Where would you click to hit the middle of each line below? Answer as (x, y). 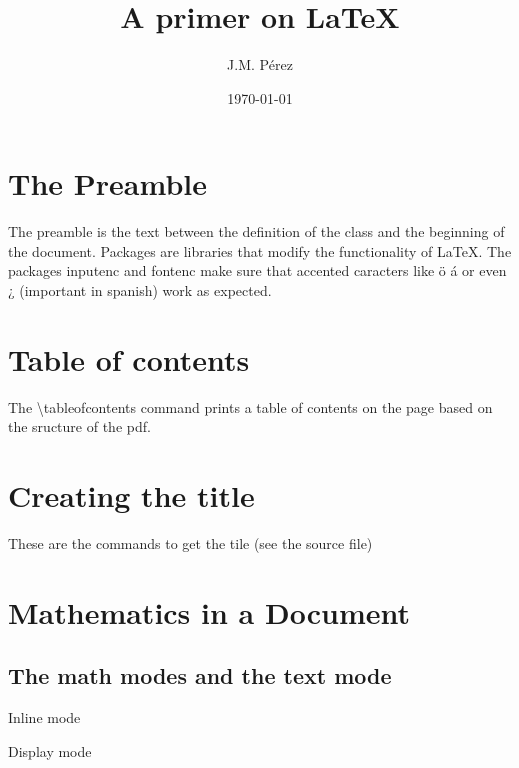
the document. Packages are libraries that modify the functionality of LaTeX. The (260, 250)
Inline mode (44, 717)
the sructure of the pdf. (79, 426)
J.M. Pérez (260, 64)
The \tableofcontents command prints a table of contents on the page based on (250, 406)
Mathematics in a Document (209, 611)
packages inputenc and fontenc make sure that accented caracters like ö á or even (257, 270)
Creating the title (131, 495)
